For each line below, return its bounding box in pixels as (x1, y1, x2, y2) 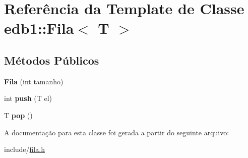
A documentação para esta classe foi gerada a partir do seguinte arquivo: (4, 127, 229, 137)
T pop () (4, 110, 33, 120)
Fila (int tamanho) (4, 76, 64, 86)
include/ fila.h (4, 144, 45, 154)
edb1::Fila (4, 18, 74, 38)
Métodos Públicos (4, 52, 99, 68)
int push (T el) (4, 93, 52, 103)
